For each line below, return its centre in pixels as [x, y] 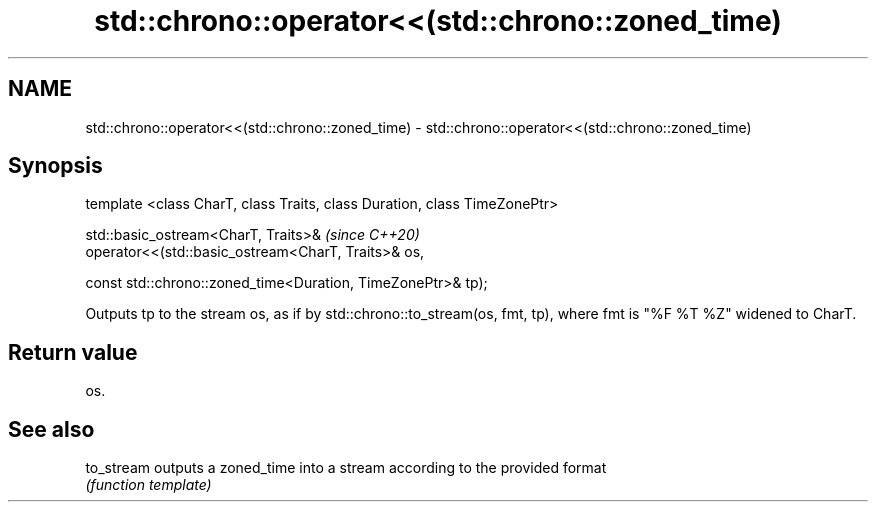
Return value [73, 352]
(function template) [148, 485]
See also [51, 429]
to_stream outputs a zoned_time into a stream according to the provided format [346, 468]
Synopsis [55, 166]
